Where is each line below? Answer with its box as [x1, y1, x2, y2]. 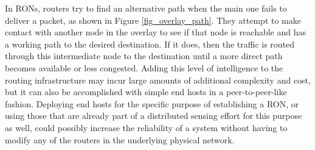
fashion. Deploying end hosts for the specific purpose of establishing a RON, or [5, 97, 299, 110]
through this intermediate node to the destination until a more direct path [5, 49, 283, 62]
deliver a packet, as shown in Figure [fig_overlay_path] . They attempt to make [5, 13, 301, 26]
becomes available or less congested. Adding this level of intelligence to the [5, 61, 283, 74]
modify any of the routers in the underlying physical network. [5, 133, 235, 146]
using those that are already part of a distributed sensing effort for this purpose [5, 109, 302, 122]
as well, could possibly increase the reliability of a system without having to [5, 121, 288, 134]
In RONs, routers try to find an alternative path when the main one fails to [5, 2, 287, 14]
